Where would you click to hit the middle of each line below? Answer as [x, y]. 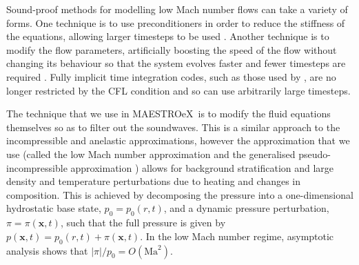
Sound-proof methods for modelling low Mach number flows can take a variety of [177, 9]
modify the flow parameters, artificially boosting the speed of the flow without [172, 49]
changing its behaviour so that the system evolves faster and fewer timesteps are [176, 63]
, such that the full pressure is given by [143, 223]
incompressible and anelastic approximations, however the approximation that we [178, 140]
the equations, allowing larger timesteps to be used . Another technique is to [168, 36]
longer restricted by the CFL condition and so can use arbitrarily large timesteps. [178, 90]
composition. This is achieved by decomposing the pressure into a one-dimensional [180, 194]
